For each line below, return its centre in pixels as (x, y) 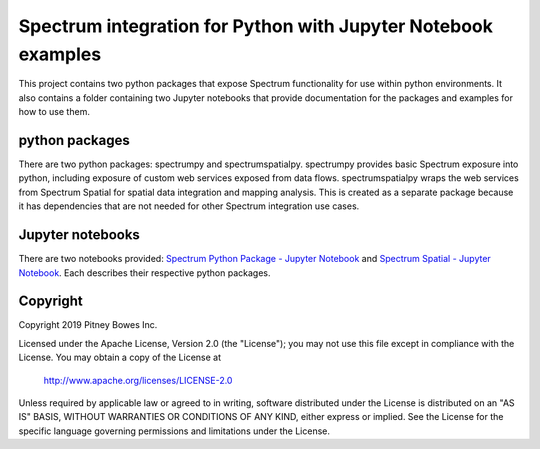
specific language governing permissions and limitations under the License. (174, 431)
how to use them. (54, 112)
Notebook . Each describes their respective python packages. (144, 272)
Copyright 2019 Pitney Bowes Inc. (88, 325)
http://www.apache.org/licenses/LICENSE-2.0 (138, 380)
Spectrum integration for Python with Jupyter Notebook (256, 26)
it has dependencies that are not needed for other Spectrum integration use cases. (189, 206)
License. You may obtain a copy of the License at (120, 357)
